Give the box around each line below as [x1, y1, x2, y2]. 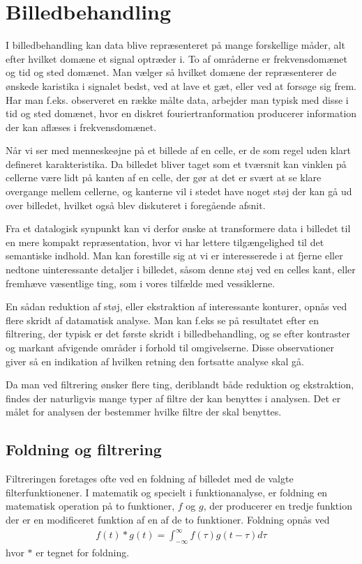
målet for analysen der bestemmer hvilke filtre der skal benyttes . [6, 404, 282, 419]
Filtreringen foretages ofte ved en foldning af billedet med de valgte [6, 471, 294, 486]
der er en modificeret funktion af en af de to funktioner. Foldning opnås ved [6, 512, 330, 526]
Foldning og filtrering [6, 439, 162, 460]
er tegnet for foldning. [36, 544, 130, 559]
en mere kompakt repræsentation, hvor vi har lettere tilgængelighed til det [6, 234, 324, 249]
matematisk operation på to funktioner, [6, 498, 175, 513]
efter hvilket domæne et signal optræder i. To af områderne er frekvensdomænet [6, 51, 348, 66]
